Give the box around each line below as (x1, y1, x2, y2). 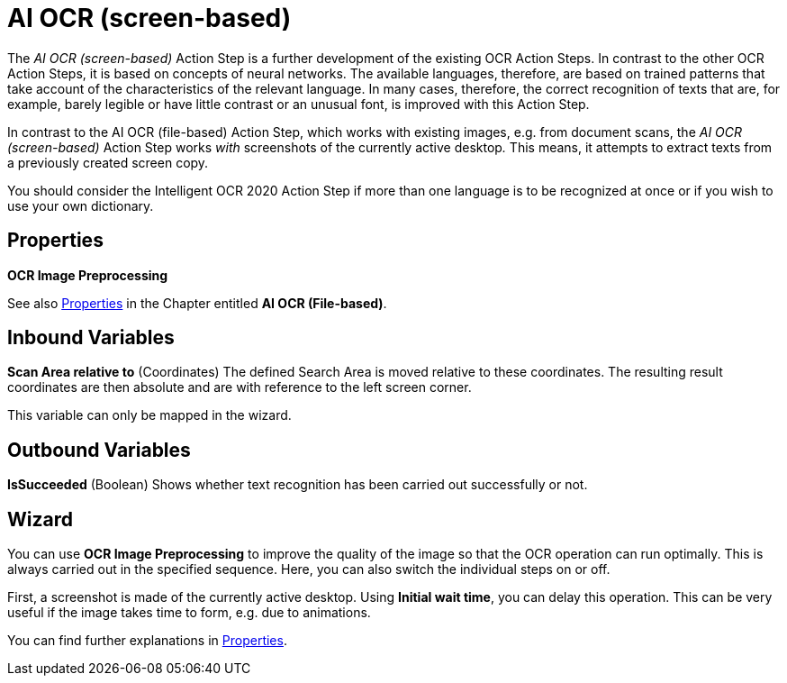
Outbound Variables (7, 438, 191, 461)
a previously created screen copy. (7, 154, 209, 170)
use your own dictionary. (7, 197, 154, 214)
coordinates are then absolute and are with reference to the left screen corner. (7, 379, 472, 396)
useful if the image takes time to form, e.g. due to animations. (7, 605, 371, 621)
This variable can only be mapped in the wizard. (7, 407, 292, 423)
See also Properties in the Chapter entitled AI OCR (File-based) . (7, 295, 387, 311)
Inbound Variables (7, 326, 175, 350)
